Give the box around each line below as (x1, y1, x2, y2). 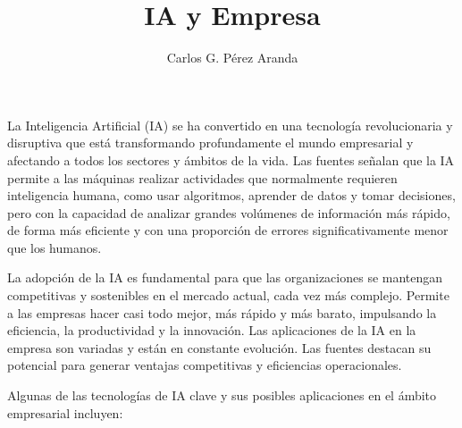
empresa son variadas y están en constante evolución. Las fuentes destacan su (7, 338, 432, 357)
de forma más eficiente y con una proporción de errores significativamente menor (7, 221, 449, 239)
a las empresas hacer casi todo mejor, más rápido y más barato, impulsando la (7, 303, 437, 322)
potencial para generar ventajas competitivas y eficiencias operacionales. (7, 356, 402, 374)
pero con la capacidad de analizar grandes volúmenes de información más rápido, (7, 203, 450, 222)
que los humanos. (7, 238, 102, 256)
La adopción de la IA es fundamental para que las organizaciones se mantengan (7, 268, 443, 287)
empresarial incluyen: (7, 403, 123, 422)
